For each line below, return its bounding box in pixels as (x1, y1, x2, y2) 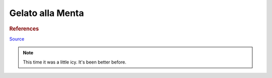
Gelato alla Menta (9, 7, 84, 18)
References (9, 25, 39, 32)
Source (9, 35, 25, 42)
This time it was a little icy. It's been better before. (23, 59, 126, 65)
